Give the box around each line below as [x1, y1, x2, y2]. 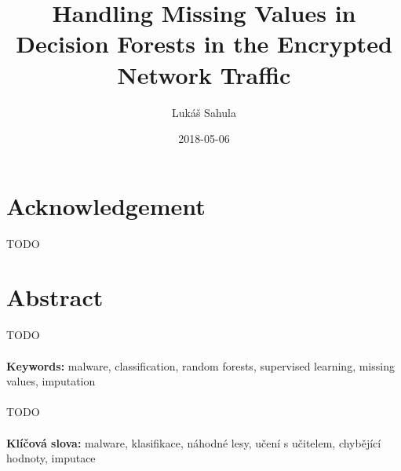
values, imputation [6, 373, 96, 389]
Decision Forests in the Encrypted [16, 27, 392, 60]
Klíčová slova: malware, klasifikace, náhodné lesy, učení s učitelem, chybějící [6, 434, 381, 451]
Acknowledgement [6, 189, 206, 221]
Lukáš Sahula [172, 104, 236, 120]
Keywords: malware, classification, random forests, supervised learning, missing [6, 357, 395, 374]
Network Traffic [117, 58, 291, 90]
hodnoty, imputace [6, 450, 96, 466]
